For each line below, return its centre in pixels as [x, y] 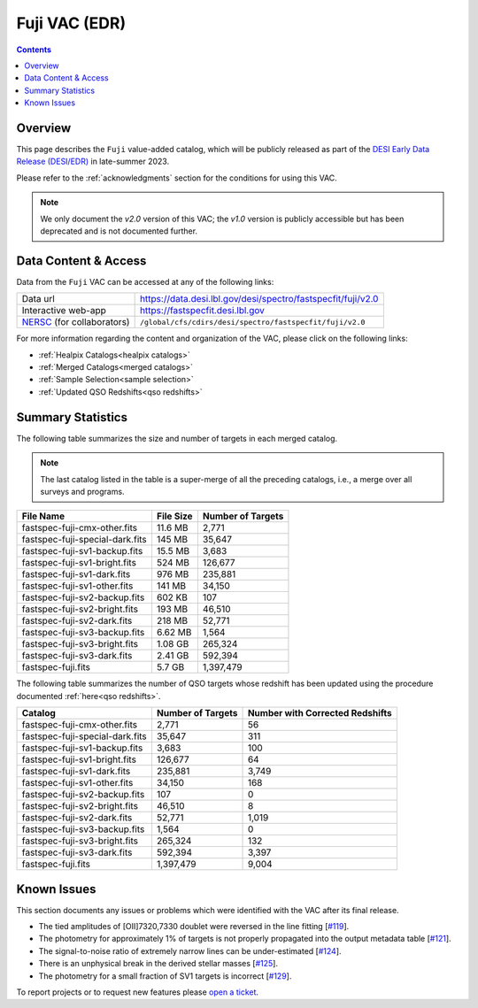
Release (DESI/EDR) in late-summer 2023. [93, 162]
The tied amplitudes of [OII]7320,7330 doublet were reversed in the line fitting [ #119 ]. [194, 926]
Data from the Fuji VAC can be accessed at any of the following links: [145, 281]
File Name [43, 516]
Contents [34, 50]
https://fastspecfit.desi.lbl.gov [202, 311]
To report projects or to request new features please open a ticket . [138, 992]
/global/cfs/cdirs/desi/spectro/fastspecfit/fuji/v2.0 [252, 322]
